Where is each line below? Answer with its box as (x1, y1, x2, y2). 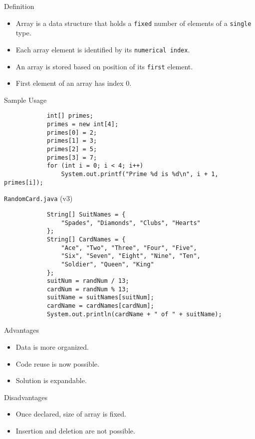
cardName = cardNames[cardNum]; (46, 302, 154, 310)
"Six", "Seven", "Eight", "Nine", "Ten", (61, 252, 201, 260)
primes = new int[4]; (46, 121, 119, 128)
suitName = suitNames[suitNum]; (46, 294, 154, 301)
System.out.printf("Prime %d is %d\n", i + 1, (61, 170, 219, 178)
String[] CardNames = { (46, 235, 126, 243)
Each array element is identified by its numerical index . (15, 44, 190, 54)
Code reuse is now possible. (15, 358, 99, 369)
